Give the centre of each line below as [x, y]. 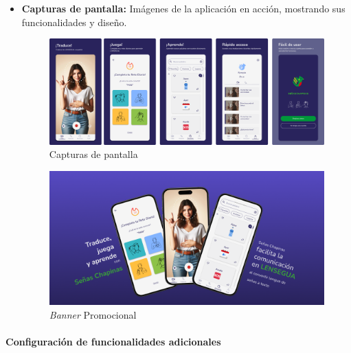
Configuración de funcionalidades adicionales [113, 341]
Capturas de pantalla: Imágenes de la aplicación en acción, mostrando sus [183, 8]
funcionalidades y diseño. [74, 22]
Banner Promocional [93, 314]
